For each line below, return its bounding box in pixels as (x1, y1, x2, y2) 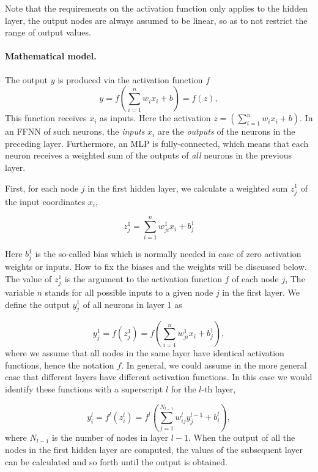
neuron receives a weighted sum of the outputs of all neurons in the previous (5, 149, 292, 162)
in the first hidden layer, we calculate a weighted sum (87, 181, 288, 194)
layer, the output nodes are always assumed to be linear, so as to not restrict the (5, 13, 308, 26)
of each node (232, 272, 279, 285)
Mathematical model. (5, 50, 97, 62)
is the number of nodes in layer (52, 431, 169, 444)
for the (171, 383, 196, 395)
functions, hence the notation (5, 358, 114, 371)
